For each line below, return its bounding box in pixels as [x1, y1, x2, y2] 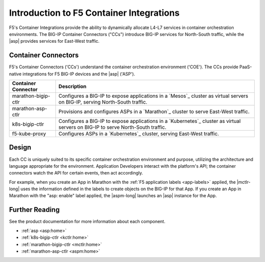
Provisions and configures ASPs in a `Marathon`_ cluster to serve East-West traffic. [58, 108, 250, 115]
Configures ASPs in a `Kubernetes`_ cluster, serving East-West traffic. [58, 130, 219, 137]
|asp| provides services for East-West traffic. [9, 38, 100, 44]
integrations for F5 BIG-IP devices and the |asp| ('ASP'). [22, 71, 135, 77]
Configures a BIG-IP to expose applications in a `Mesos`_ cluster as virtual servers [58, 92, 248, 99]
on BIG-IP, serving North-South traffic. [58, 99, 147, 106]
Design [9, 143, 31, 152]
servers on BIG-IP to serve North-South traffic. [58, 124, 167, 131]
